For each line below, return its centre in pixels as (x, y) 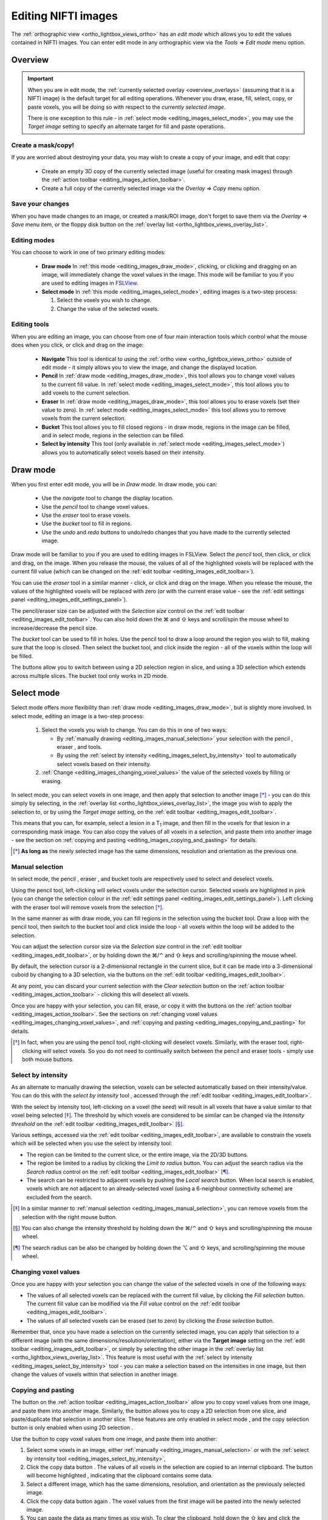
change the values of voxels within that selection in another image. (95, 1375)
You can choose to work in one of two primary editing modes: (88, 252)
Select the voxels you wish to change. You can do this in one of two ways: (134, 730)
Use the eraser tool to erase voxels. (86, 515)
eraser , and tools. (80, 747)
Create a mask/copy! (43, 145)
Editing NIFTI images (65, 16)
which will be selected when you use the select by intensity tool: (92, 1144)
